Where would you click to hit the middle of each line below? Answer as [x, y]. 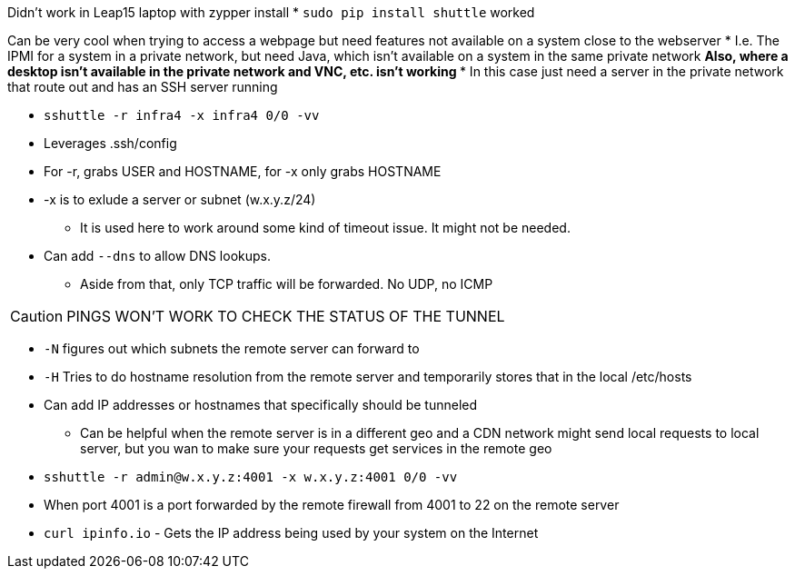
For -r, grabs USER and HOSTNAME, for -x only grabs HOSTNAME [243, 171]
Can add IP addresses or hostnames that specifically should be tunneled [261, 405]
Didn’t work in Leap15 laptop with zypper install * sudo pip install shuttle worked [271, 12]
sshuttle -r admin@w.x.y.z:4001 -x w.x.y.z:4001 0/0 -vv [251, 477]
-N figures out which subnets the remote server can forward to [232, 348]
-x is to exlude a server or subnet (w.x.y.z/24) [180, 199]
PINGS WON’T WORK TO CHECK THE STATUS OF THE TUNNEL [286, 316]
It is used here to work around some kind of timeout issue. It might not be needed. [325, 228]
